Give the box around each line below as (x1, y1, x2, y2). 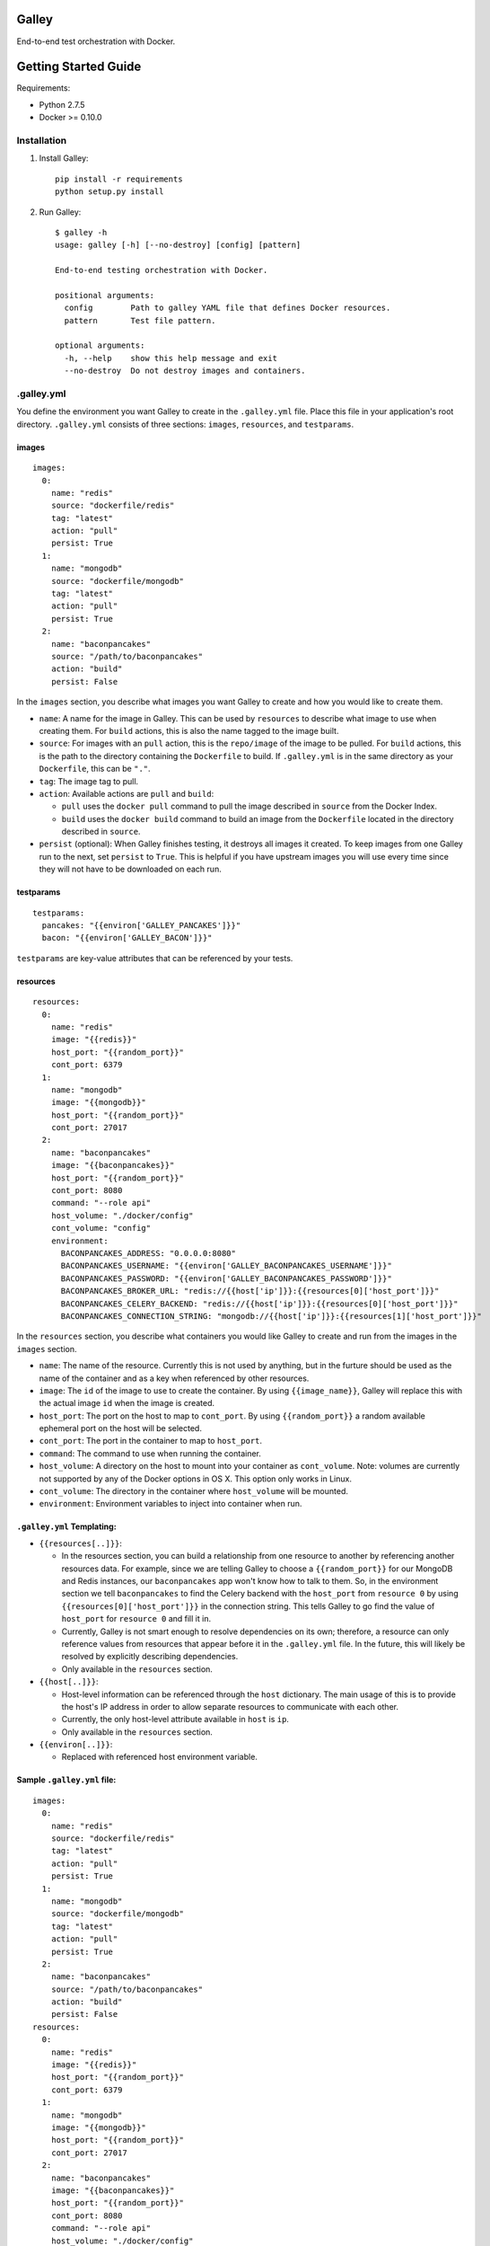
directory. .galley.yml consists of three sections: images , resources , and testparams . (16, 419, 354, 429)
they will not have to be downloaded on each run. (39, 863, 222, 875)
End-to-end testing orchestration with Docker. (55, 265, 268, 276)
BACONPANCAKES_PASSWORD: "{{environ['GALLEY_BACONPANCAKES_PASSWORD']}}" (60, 1273, 392, 1284)
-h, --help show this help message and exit (64, 353, 278, 363)
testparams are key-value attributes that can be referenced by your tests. (16, 952, 293, 963)
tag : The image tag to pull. (39, 775, 139, 786)
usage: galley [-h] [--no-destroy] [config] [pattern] (55, 240, 302, 251)
